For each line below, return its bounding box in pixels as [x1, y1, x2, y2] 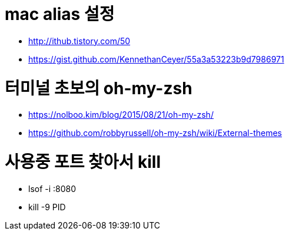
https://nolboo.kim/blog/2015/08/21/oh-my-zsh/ [28, 110, 214, 120]
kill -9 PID [28, 201, 66, 212]
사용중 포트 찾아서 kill [5, 152, 161, 172]
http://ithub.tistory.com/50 [28, 35, 131, 46]
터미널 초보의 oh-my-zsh [5, 78, 192, 98]
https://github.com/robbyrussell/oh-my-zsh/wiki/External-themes [28, 128, 282, 138]
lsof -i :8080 [28, 183, 77, 194]
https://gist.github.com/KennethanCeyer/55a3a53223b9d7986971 [28, 54, 284, 64]
